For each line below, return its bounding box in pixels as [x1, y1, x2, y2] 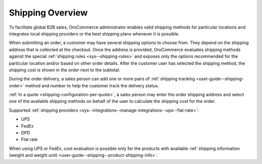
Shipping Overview [9, 7, 88, 18]
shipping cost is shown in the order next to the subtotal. [9, 67, 121, 73]
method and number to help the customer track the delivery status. [25, 82, 159, 88]
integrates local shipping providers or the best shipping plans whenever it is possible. [9, 31, 180, 36]
